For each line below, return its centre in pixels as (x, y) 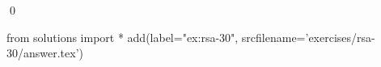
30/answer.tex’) (45, 53)
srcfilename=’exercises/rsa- (308, 37)
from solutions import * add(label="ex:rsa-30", (123, 37)
